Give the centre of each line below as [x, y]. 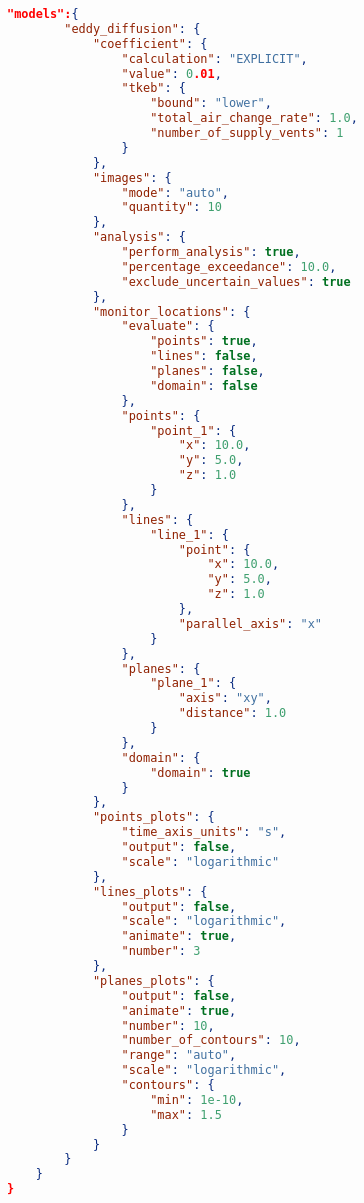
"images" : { [132, 177]
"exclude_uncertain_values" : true [236, 281]
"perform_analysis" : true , [211, 252]
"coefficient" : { [150, 43]
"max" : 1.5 [186, 1114]
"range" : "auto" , [179, 1055]
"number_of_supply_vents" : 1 [247, 133]
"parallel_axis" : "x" [250, 623]
